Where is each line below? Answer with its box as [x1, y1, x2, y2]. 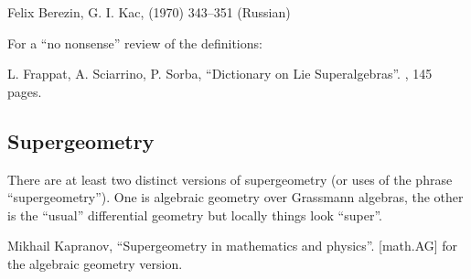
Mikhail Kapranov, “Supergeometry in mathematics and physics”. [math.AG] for [7, 236, 458, 255]
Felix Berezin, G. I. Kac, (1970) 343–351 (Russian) [7, 3, 291, 21]
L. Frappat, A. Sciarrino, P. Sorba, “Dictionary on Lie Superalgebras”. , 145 [7, 64, 433, 83]
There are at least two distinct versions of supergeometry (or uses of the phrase [7, 169, 453, 188]
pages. [7, 81, 42, 101]
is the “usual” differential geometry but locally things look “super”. [7, 205, 382, 224]
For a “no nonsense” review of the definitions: [7, 33, 262, 52]
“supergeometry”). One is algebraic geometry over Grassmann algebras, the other [7, 188, 464, 207]
